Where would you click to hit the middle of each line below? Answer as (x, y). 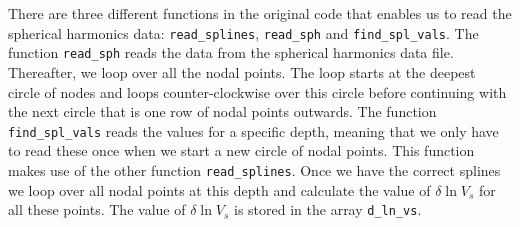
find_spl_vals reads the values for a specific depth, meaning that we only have (253, 130)
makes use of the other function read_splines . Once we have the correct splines (254, 169)
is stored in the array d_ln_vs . (328, 209)
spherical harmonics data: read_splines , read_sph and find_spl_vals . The (243, 32)
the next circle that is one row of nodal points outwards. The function (222, 111)
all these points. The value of (97, 209)
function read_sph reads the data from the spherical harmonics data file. (231, 52)
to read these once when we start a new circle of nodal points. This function (241, 150)
